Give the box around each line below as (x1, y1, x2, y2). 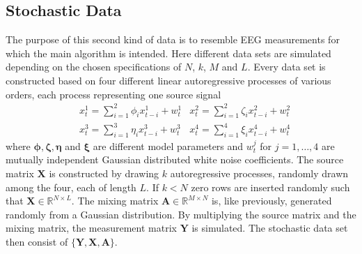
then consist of (6, 234, 68, 248)
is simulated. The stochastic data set (191, 221, 348, 235)
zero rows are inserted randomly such (191, 179, 350, 194)
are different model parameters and (93, 138, 244, 153)
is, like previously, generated (211, 193, 332, 208)
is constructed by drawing (49, 166, 159, 181)
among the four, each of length (6, 179, 136, 194)
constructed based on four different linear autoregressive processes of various (6, 73, 331, 87)
